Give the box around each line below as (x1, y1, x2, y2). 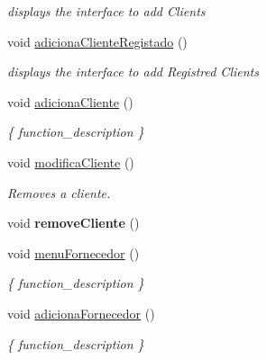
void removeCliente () (7, 213, 140, 232)
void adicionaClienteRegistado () (7, 31, 188, 50)
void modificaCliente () (7, 152, 134, 171)
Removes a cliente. (7, 183, 111, 202)
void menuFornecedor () (7, 243, 140, 262)
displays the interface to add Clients (7, 2, 206, 20)
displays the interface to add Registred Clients (7, 62, 259, 81)
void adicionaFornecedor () (7, 303, 155, 322)
